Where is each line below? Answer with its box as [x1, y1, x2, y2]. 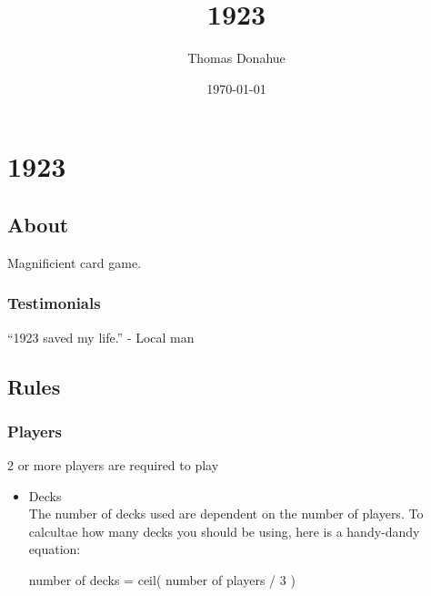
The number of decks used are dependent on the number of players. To [28, 504, 424, 523]
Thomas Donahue [187, 48, 286, 67]
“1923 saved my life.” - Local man [7, 327, 195, 346]
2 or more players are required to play [7, 456, 219, 475]
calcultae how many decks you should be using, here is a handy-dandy [28, 521, 420, 540]
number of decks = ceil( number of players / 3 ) [28, 570, 296, 590]
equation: [28, 539, 81, 559]
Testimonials [7, 292, 101, 314]
